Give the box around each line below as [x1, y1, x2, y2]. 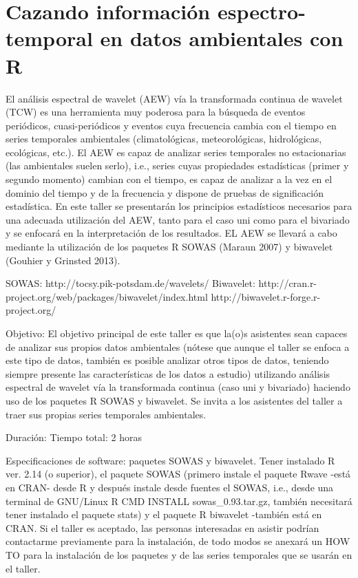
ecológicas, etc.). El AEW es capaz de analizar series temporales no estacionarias [6, 144, 346, 159]
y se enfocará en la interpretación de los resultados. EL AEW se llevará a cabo [6, 226, 337, 240]
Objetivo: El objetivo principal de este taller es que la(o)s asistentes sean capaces [6, 326, 348, 340]
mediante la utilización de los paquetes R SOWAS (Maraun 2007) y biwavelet [6, 239, 333, 254]
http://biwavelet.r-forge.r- [211, 289, 321, 303]
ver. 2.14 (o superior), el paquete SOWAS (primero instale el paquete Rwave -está [6, 467, 351, 481]
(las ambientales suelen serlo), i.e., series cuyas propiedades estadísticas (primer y [6, 158, 349, 173]
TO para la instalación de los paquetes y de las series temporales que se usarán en [6, 547, 352, 561]
